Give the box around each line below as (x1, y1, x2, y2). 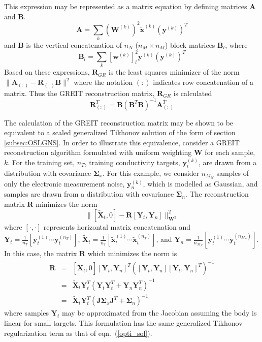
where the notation (74, 77, 133, 87)
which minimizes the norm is (87, 248, 177, 259)
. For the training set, (8, 157, 75, 168)
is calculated (173, 87, 212, 98)
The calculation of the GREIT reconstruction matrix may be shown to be (4, 117, 234, 128)
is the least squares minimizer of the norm (108, 67, 240, 77)
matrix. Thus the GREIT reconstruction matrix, (4, 87, 155, 98)
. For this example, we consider (102, 167, 200, 178)
